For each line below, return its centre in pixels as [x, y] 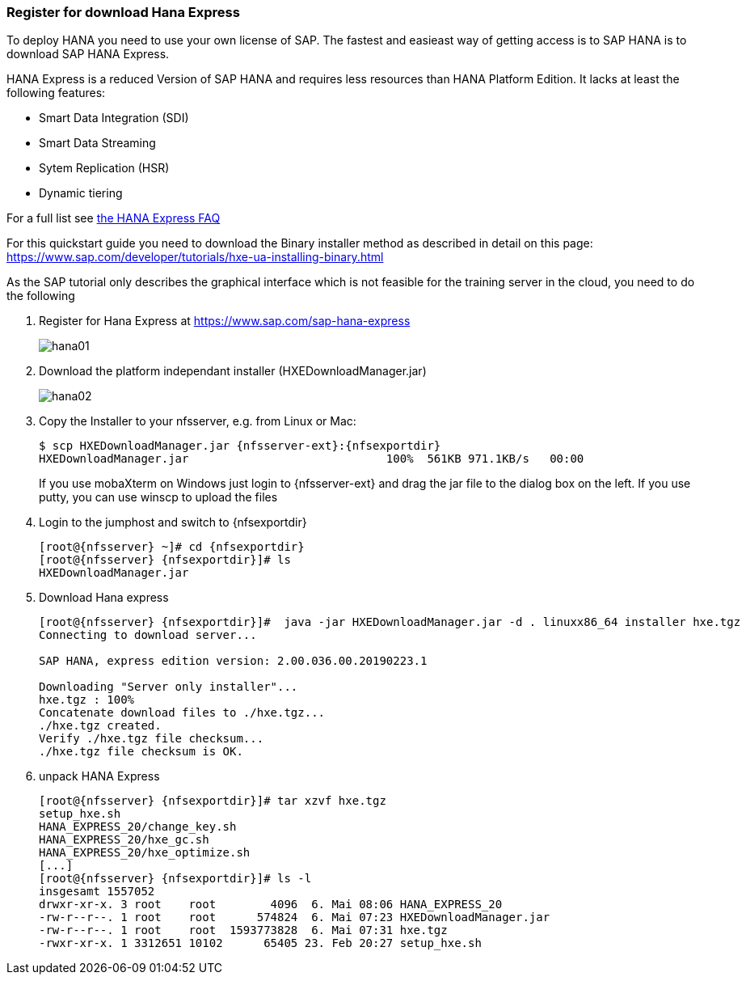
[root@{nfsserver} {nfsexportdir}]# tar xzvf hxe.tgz [213, 801]
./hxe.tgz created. [100, 726]
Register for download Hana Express [123, 12]
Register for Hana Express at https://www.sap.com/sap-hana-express [225, 321]
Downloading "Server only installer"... [169, 687]
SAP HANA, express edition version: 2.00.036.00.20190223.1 [233, 661]
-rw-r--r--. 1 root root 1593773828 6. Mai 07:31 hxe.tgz [243, 930]
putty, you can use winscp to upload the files [158, 497]
